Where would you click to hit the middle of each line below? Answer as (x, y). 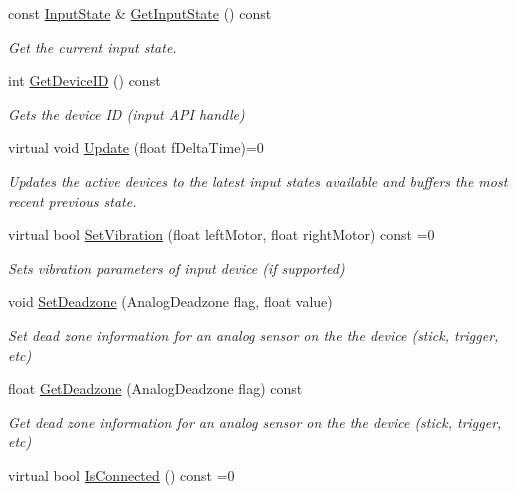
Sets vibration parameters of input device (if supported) (176, 267)
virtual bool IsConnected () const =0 (121, 474)
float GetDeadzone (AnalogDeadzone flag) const (155, 388)
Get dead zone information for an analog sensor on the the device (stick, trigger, (255, 421)
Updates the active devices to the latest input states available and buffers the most (258, 180)
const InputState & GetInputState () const (140, 13)
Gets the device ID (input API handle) (126, 113)
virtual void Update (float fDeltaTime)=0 (136, 147)
